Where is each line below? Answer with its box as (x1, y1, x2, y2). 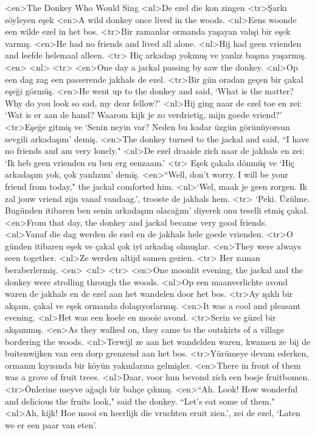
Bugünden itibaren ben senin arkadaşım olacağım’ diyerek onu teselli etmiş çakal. (5, 204, 309, 217)
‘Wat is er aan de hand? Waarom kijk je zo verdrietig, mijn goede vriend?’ (5, 108, 282, 121)
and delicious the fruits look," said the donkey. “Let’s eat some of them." (5, 394, 275, 407)
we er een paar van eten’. (5, 418, 97, 431)
